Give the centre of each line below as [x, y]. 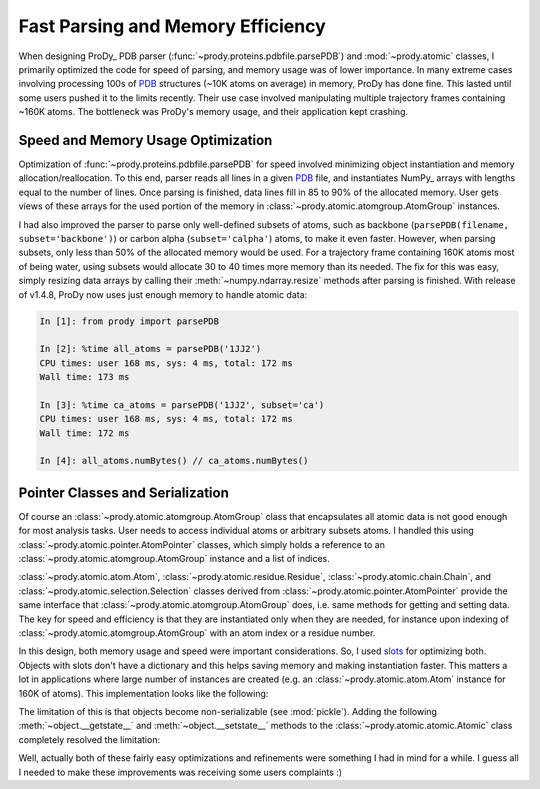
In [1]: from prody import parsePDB [129, 321]
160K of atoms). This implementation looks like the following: [143, 693]
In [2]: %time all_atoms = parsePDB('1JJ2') [150, 349]
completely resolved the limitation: [89, 739]
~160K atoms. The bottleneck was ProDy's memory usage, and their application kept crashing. [213, 112]
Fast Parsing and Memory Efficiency [172, 26]
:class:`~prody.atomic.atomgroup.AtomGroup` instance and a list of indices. [174, 559]
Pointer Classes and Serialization [123, 492]
